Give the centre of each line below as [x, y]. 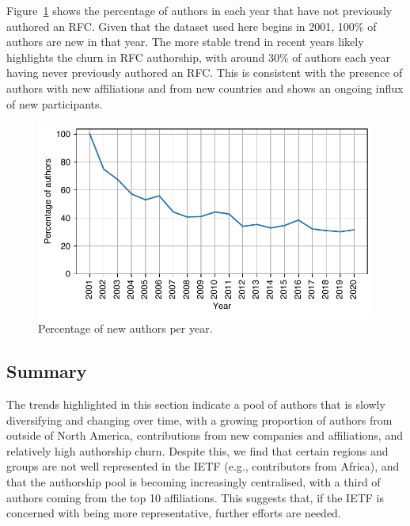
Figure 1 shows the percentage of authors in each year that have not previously [199, 10]
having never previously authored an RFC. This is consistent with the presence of [205, 72]
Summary [47, 371]
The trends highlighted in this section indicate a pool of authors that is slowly [196, 404]
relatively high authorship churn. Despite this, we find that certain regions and [197, 450]
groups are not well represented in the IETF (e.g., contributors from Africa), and [203, 466]
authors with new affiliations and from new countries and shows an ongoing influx [205, 88]
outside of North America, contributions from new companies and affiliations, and [205, 435]
